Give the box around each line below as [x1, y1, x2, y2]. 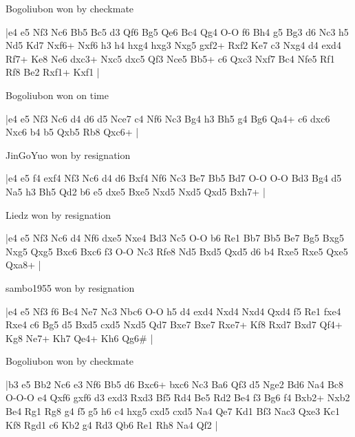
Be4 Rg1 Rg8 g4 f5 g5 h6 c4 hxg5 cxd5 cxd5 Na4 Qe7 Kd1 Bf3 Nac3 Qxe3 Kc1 [6, 404, 341, 418]
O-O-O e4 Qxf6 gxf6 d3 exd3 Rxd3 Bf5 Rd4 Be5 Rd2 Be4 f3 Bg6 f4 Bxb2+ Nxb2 [6, 390, 350, 405]
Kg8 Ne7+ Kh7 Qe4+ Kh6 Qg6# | [6, 330, 153, 345]
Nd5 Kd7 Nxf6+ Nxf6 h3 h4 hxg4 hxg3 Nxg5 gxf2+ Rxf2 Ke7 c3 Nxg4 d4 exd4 [6, 38, 341, 52]
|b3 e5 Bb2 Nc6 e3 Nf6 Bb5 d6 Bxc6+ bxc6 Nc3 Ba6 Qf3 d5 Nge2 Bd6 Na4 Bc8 [6, 376, 344, 391]
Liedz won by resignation [6, 207, 111, 222]
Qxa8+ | [6, 257, 41, 272]
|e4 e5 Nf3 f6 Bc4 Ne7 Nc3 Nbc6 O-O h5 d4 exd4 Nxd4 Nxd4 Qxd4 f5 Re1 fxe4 [6, 303, 341, 318]
